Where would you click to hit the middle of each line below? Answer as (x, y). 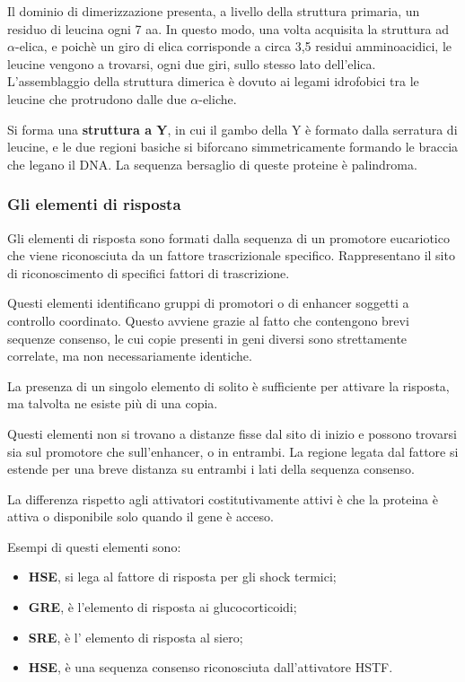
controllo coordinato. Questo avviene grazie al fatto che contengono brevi (208, 320)
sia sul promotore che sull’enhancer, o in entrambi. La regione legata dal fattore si (233, 451)
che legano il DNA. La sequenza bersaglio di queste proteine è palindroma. (212, 164)
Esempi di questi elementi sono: (94, 546)
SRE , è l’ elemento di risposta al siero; (136, 637)
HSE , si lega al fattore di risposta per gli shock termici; (182, 577)
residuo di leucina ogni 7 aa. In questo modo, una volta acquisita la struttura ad (228, 28)
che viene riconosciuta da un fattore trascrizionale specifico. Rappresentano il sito (231, 255)
